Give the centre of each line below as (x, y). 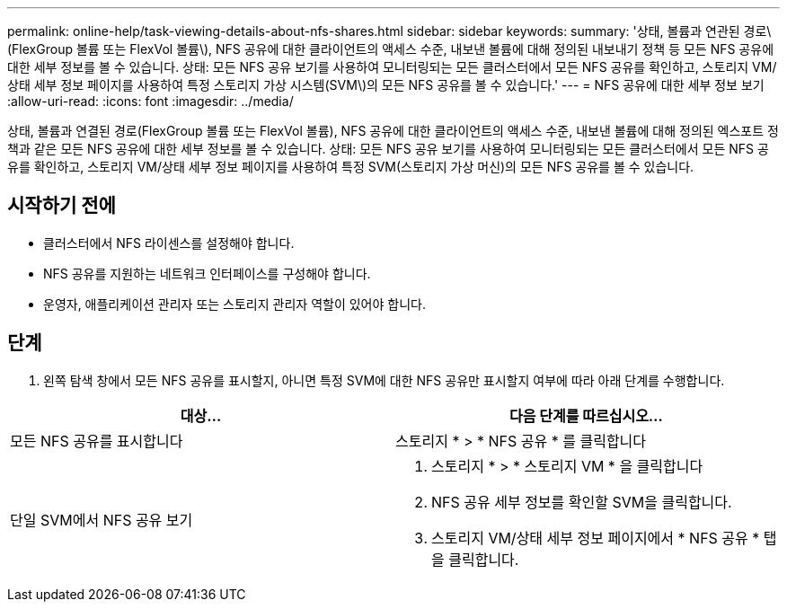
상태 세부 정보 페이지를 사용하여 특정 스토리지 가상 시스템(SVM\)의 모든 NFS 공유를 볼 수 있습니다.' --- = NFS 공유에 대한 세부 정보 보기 (386, 85)
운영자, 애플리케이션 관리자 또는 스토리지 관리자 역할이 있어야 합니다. (234, 304)
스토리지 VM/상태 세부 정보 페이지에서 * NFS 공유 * (596, 538)
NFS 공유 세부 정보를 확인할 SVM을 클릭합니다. (582, 502)
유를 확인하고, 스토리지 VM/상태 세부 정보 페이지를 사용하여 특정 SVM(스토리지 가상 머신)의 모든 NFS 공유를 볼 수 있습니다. (351, 167)
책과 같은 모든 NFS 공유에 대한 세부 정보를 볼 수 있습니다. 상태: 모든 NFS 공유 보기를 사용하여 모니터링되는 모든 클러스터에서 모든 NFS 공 (388, 149)
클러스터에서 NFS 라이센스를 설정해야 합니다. (169, 243)
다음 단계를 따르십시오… (586, 415)
